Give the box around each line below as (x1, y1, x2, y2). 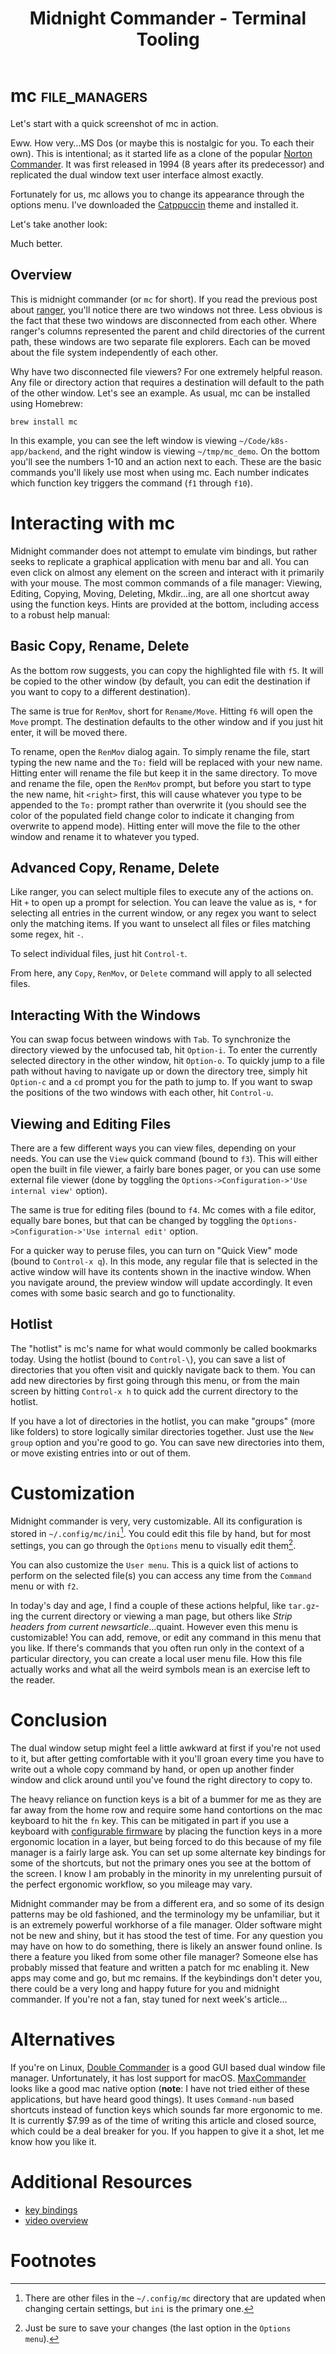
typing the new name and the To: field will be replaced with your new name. (10, 756, 323, 768)
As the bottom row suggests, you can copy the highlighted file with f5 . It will (10, 664, 324, 676)
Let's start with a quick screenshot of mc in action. (10, 117, 219, 129)
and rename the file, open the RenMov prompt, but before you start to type (10, 777, 312, 789)
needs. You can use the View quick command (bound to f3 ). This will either (10, 1152, 318, 1164)
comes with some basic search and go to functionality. (10, 1287, 236, 1299)
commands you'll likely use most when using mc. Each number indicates (10, 466, 310, 478)
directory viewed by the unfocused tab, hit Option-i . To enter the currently (10, 1044, 318, 1056)
